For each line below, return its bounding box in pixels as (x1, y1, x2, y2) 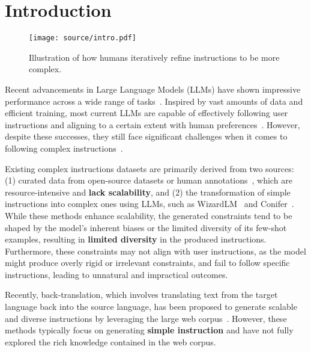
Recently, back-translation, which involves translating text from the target (5, 288, 278, 301)
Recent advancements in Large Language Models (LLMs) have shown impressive (5, 82, 301, 95)
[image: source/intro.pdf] (29, 34, 136, 43)
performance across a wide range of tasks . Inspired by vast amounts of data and (5, 94, 303, 107)
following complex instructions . (5, 141, 123, 154)
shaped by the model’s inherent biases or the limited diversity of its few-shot (5, 221, 287, 233)
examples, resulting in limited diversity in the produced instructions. (5, 233, 267, 245)
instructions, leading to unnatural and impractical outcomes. (5, 268, 228, 280)
